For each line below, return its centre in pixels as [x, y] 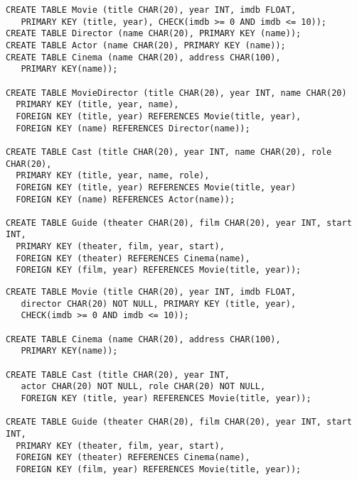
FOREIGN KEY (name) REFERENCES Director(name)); [133, 128]
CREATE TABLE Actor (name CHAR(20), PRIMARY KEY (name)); [146, 45]
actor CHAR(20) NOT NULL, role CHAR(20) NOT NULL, [143, 387]
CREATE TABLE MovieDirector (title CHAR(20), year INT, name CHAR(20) [176, 93]
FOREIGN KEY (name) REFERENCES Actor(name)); [126, 199]
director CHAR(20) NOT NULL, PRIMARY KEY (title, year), [159, 304]
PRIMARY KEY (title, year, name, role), [113, 176]
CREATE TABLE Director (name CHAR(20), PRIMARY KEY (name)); [154, 34]
